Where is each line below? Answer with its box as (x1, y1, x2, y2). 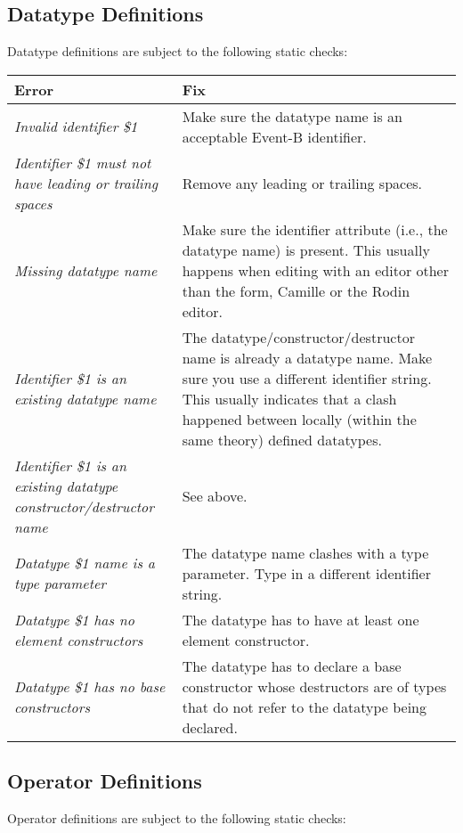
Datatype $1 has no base (14, 675, 166, 697)
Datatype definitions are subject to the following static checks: (7, 42, 348, 61)
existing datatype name (14, 388, 157, 409)
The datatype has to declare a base (182, 655, 402, 676)
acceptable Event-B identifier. (182, 126, 367, 147)
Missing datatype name (14, 259, 158, 281)
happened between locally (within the (182, 408, 417, 429)
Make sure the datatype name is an (182, 105, 402, 127)
